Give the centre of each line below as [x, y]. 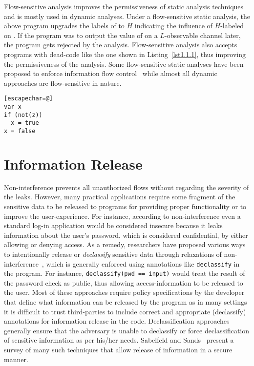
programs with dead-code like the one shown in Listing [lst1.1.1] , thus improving [125, 54]
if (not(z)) [23, 115]
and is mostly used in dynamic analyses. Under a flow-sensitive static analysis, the [127, 16]
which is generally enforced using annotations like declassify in [143, 263]
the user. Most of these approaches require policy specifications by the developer [124, 292]
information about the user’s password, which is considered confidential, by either [126, 235]
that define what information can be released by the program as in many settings [126, 302]
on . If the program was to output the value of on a [81, 35]
